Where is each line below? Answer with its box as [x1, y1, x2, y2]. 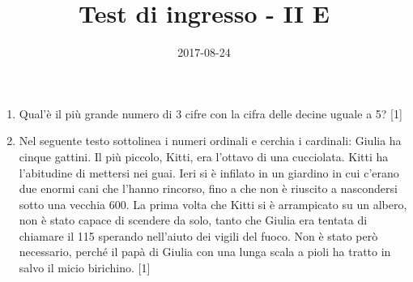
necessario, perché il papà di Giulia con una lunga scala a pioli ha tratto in [19, 243, 391, 260]
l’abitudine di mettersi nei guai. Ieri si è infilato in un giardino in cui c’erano [19, 164, 399, 181]
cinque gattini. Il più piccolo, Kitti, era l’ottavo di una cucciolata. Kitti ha [19, 147, 389, 164]
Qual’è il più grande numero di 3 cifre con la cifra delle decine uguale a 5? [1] [19, 105, 402, 122]
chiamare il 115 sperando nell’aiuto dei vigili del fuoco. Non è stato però [19, 227, 378, 244]
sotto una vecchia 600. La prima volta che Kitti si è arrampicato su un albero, [19, 195, 407, 212]
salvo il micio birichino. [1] [19, 259, 151, 276]
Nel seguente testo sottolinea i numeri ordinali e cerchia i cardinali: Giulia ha [19, 132, 402, 149]
